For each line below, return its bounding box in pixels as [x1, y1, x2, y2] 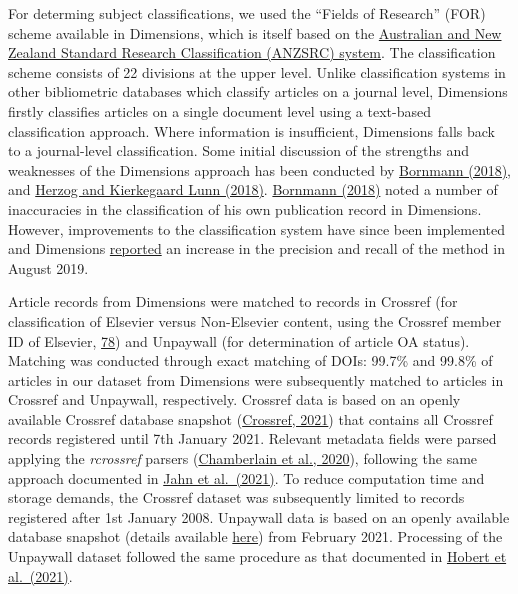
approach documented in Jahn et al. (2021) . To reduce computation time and [8, 467, 485, 488]
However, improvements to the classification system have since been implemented [8, 218, 506, 239]
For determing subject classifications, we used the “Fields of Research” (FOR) [8, 3, 486, 23]
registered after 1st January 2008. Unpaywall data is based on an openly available [8, 506, 510, 527]
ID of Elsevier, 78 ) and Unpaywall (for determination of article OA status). [8, 330, 470, 351]
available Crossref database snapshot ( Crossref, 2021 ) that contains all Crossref [8, 408, 493, 429]
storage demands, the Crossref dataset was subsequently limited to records [8, 487, 465, 508]
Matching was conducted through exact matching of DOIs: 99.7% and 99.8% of [8, 350, 493, 371]
